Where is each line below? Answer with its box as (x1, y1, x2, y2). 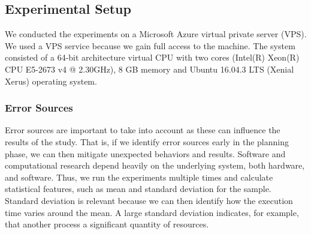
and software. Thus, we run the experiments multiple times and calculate (5, 170, 273, 183)
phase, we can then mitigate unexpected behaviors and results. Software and (5, 147, 286, 160)
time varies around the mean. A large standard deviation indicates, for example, (5, 206, 299, 218)
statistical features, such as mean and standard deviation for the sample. (5, 182, 271, 195)
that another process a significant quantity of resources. (5, 218, 209, 230)
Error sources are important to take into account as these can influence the (5, 124, 280, 136)
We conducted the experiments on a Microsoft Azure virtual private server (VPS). (5, 28, 307, 40)
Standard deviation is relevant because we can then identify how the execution (5, 194, 293, 206)
